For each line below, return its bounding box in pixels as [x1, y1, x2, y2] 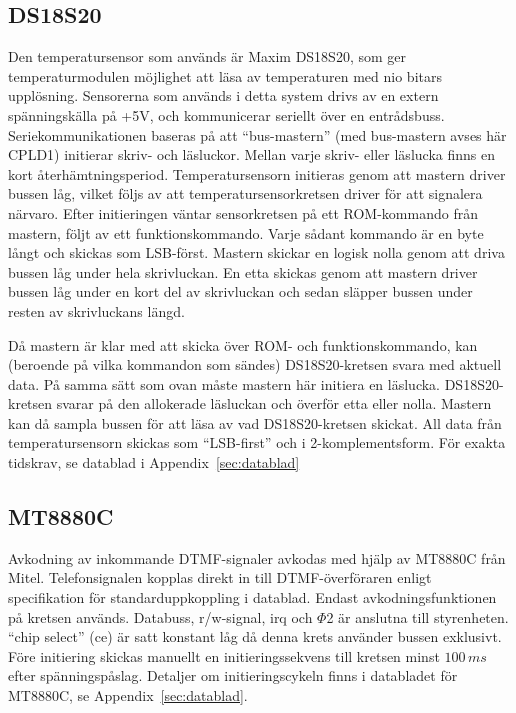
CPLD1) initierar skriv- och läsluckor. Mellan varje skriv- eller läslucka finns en [8, 144, 495, 165]
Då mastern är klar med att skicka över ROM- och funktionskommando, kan [8, 334, 478, 355]
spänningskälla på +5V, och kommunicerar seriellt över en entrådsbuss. [8, 104, 445, 125]
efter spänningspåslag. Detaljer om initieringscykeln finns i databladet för [8, 665, 458, 686]
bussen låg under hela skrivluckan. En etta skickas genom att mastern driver [8, 261, 478, 282]
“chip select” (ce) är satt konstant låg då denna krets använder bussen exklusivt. [8, 626, 502, 647]
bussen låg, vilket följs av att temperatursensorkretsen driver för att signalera [8, 183, 483, 204]
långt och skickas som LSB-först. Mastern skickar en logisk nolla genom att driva [8, 242, 505, 263]
